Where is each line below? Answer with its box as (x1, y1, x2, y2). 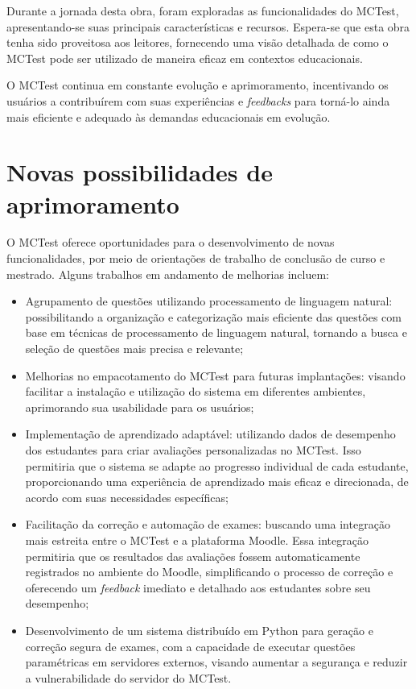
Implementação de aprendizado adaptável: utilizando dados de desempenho (25, 425, 396, 442)
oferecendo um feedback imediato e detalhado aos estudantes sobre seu (25, 579, 371, 596)
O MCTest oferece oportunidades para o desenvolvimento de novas (6, 234, 335, 251)
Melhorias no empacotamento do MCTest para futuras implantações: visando (25, 367, 406, 384)
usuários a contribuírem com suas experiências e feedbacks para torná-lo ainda (6, 92, 390, 109)
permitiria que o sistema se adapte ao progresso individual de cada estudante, (25, 457, 409, 474)
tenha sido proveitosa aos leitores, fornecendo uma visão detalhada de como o (6, 34, 389, 51)
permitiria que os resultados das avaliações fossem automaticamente (25, 547, 360, 564)
